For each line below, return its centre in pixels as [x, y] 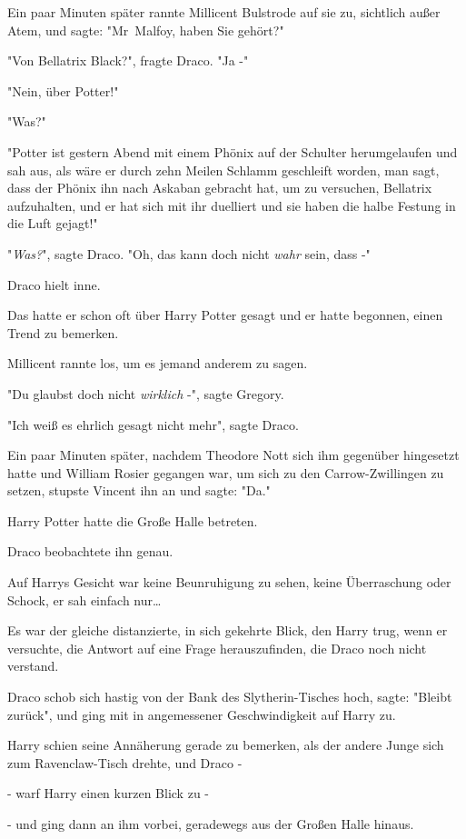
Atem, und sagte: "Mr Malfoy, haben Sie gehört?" [146, 30]
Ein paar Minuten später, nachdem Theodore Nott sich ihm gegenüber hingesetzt [233, 455]
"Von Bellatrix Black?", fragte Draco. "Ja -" [128, 60]
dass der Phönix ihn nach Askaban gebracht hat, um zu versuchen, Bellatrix [220, 188]
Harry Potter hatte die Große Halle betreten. [133, 520]
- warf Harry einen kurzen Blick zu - [108, 793]
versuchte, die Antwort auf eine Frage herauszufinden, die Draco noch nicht [217, 648]
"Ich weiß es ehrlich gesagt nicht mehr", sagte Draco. [153, 424]
